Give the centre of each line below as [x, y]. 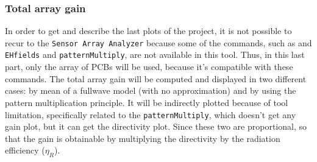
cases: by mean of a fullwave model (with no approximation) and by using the [151, 90]
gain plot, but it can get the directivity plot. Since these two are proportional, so [156, 126]
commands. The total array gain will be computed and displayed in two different [156, 78]
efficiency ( [25, 150]
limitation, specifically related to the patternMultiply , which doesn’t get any [151, 114]
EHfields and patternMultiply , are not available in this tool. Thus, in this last [155, 55]
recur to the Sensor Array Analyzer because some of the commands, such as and [158, 42]
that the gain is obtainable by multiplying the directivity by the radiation [143, 138]
